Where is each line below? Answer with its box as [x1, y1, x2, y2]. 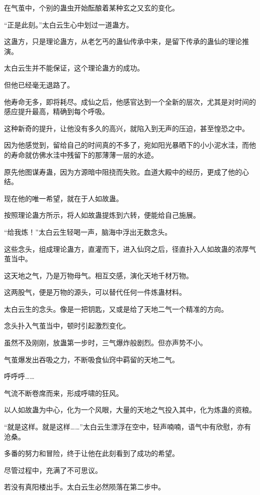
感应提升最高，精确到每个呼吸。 [4, 106, 109, 117]
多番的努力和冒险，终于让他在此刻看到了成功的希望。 [4, 448, 179, 458]
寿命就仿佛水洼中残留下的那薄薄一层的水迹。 [10, 149, 158, 160]
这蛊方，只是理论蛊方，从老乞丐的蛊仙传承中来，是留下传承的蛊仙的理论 [4, 36, 242, 47]
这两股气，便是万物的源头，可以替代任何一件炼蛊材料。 [4, 287, 186, 297]
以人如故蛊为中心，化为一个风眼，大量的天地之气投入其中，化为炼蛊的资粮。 [4, 404, 256, 415]
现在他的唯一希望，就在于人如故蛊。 [4, 193, 123, 203]
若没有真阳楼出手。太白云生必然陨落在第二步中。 [4, 481, 165, 492]
